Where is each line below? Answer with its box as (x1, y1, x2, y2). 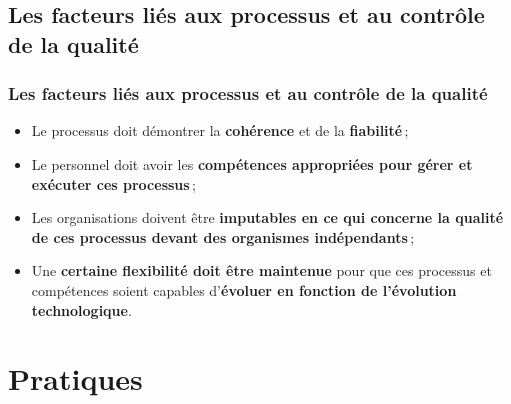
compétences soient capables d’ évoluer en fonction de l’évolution (31, 279, 457, 300)
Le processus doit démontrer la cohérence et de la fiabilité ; (31, 120, 409, 141)
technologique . (31, 299, 132, 320)
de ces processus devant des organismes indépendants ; (31, 226, 415, 247)
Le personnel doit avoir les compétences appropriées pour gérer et (31, 153, 473, 174)
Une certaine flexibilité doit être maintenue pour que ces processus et (31, 260, 492, 281)
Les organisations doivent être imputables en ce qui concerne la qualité (31, 207, 504, 228)
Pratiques (8, 358, 143, 399)
